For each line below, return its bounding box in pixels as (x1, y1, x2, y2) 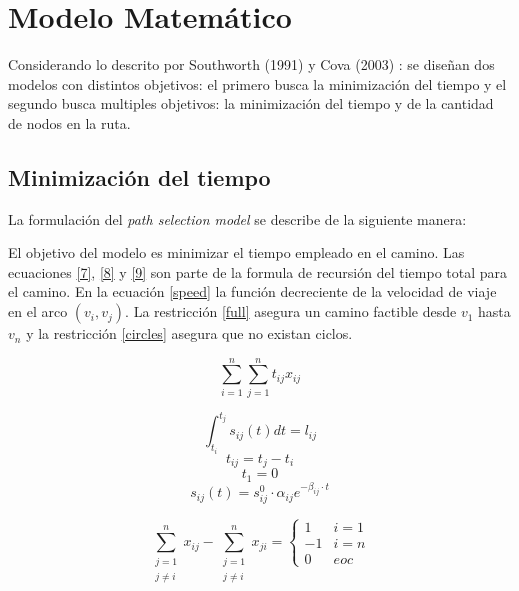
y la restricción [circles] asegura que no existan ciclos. (26, 323, 353, 344)
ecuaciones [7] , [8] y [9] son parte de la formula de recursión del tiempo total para (8, 261, 508, 282)
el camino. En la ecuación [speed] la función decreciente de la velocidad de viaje (8, 281, 497, 302)
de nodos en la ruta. (8, 112, 131, 133)
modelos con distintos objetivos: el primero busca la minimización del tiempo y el (8, 73, 507, 94)
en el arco (8, 301, 68, 322)
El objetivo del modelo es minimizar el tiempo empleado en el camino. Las (8, 242, 465, 263)
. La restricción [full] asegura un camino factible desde (125, 301, 457, 322)
